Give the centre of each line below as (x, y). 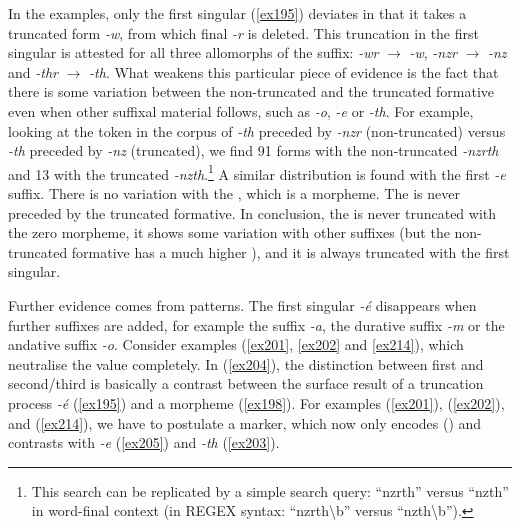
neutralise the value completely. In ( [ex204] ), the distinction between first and (246, 363)
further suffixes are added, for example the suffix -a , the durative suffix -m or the (256, 324)
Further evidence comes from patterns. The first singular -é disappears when (242, 304)
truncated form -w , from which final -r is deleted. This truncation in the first (243, 32)
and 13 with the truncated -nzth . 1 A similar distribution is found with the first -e (257, 172)
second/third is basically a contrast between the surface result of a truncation (246, 383)
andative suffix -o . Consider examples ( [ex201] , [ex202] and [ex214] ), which (236, 344)
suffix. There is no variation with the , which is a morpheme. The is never (234, 193)
